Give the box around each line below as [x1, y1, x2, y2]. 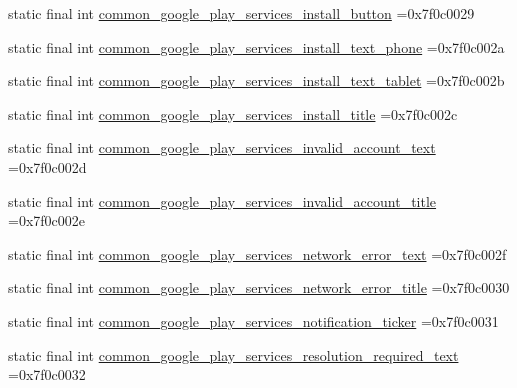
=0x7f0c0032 [8, 364, 86, 385]
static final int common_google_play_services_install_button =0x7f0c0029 [8, 3, 475, 23]
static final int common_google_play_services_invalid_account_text [8, 137, 436, 158]
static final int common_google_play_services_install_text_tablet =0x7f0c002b [8, 70, 505, 91]
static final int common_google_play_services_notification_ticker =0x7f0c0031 [8, 310, 499, 331]
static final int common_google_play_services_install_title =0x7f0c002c [8, 103, 458, 124]
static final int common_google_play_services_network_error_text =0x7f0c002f [8, 243, 507, 264]
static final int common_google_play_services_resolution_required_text [8, 344, 459, 365]
